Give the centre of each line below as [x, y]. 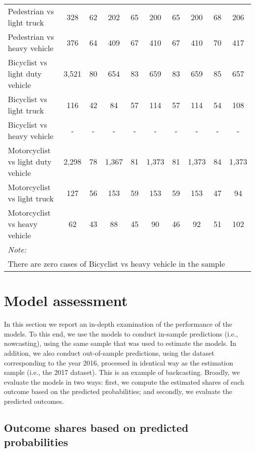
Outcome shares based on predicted [96, 427]
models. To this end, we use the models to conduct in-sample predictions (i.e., [121, 333]
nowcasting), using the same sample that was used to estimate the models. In [120, 343]
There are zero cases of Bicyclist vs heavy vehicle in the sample [116, 264]
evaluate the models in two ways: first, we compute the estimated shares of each [124, 381]
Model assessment [66, 300]
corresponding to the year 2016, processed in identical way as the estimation [119, 362]
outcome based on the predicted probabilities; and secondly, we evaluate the [118, 391]
